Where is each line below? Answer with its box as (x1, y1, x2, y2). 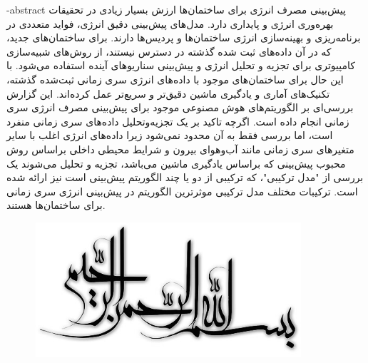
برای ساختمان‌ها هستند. (6, 198, 106, 213)
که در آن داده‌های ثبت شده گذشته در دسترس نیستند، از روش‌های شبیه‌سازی (6, 44, 332, 58)
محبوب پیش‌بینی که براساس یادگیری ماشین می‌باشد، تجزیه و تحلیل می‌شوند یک (6, 155, 346, 170)
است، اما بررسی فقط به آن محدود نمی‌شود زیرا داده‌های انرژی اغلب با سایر (6, 128, 333, 143)
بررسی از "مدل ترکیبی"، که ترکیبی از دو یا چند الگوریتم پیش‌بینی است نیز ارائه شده (6, 170, 364, 185)
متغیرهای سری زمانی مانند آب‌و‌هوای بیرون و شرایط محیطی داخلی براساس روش (6, 141, 354, 156)
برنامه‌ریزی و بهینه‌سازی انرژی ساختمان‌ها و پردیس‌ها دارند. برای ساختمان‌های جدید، (6, 30, 361, 45)
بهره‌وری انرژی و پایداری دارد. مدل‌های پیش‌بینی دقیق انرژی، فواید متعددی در (6, 16, 334, 31)
